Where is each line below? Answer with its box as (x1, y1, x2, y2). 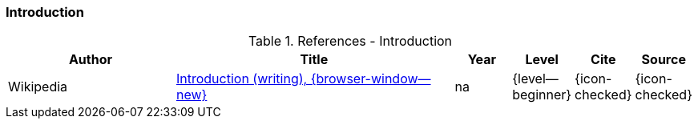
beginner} (512, 87, 572, 103)
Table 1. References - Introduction (248, 33, 453, 50)
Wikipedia (8, 79, 68, 95)
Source (641, 51, 686, 68)
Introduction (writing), (176, 71, 308, 87)
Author (68, 51, 113, 68)
